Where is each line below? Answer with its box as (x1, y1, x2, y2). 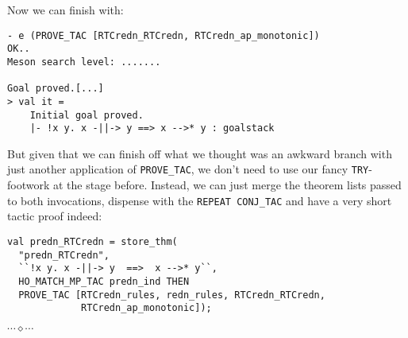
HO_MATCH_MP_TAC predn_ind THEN (18, 275, 190, 287)
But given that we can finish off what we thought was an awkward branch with (7, 145, 392, 161)
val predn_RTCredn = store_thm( (7, 235, 178, 247)
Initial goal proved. (29, 109, 144, 121)
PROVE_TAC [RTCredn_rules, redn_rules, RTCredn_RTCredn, (18, 289, 325, 301)
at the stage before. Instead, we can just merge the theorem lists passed (52, 177, 402, 193)
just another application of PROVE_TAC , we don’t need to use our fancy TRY (7, 161, 369, 177)
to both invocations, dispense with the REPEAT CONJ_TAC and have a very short (7, 192, 392, 208)
